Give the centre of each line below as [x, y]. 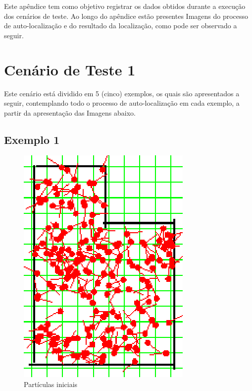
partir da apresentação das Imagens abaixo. [70, 112]
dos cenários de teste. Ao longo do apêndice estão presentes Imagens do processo [126, 16]
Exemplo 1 [32, 139]
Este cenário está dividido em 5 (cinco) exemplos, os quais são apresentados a [122, 93]
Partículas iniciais [51, 384]
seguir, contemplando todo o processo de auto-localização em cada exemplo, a [122, 103]
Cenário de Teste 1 [70, 69]
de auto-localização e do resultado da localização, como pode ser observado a [121, 26]
